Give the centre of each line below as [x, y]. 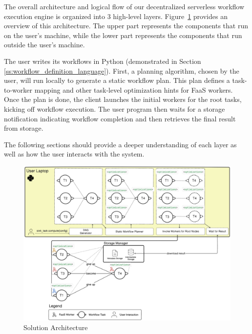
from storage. [24, 128]
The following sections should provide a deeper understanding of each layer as [120, 144]
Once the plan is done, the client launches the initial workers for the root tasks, [123, 99]
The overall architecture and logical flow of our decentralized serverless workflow [124, 6]
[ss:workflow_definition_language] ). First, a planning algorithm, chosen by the [122, 70]
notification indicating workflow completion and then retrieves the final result [120, 118]
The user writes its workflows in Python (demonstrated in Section [103, 61]
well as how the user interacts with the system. [74, 154]
